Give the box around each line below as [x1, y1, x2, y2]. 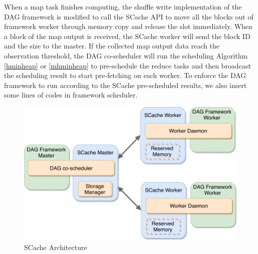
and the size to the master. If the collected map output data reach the [4, 40, 219, 51]
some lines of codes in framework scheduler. [4, 89, 138, 100]
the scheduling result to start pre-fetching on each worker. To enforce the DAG [4, 70, 246, 80]
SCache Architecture [24, 241, 87, 252]
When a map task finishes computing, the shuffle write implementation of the [4, 1, 242, 11]
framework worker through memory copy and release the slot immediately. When [4, 21, 252, 31]
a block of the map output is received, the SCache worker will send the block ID [4, 30, 250, 41]
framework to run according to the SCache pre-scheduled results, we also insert [4, 79, 247, 90]
